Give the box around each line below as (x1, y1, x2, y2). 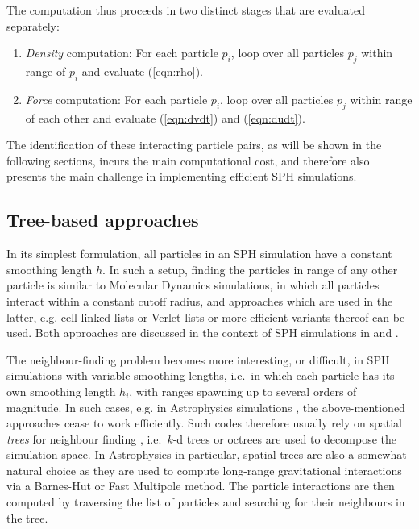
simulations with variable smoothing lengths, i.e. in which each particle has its (6, 367, 395, 384)
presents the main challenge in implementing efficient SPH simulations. (6, 168, 357, 185)
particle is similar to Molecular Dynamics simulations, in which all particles (6, 277, 380, 294)
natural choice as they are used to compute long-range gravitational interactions (6, 461, 402, 478)
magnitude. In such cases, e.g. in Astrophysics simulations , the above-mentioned (6, 398, 405, 415)
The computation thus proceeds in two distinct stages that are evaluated (6, 2, 365, 18)
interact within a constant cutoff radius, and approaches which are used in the (6, 292, 393, 309)
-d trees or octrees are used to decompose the (172, 430, 396, 447)
